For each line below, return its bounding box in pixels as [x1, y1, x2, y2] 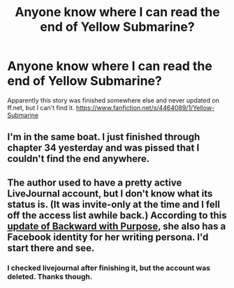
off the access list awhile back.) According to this [7, 209, 227, 221]
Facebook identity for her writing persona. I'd [7, 231, 209, 243]
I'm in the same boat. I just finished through [7, 131, 200, 143]
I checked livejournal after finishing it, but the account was [7, 263, 211, 273]
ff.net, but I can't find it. [7, 103, 75, 112]
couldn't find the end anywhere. [7, 153, 150, 165]
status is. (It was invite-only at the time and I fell [7, 198, 220, 210]
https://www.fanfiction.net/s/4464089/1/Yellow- [75, 103, 215, 112]
